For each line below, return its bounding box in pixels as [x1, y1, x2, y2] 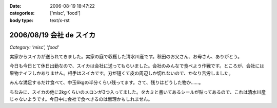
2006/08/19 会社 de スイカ [9, 31, 96, 39]
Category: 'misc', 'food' [9, 44, 60, 50]
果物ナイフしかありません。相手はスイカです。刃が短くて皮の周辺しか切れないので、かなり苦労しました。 [9, 70, 233, 76]
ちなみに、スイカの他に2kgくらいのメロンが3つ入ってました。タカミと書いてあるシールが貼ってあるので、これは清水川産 [9, 89, 266, 95]
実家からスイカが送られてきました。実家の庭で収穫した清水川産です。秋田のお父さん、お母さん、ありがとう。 [9, 54, 242, 60]
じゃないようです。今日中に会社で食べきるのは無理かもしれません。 [9, 96, 153, 102]
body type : [9, 17, 33, 23]
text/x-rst [50, 17, 70, 23]
